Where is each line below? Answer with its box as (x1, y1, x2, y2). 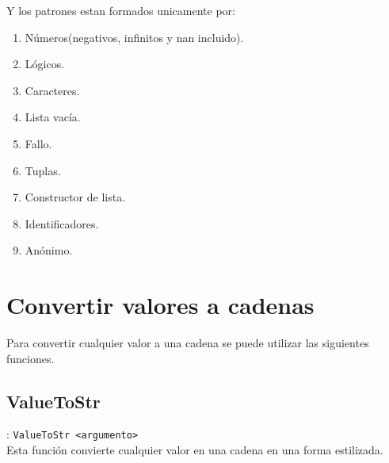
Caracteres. (25, 82, 80, 98)
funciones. (6, 350, 55, 366)
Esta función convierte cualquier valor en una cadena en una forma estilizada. (6, 442, 383, 458)
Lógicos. (25, 55, 65, 72)
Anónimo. (25, 242, 73, 258)
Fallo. (25, 135, 52, 151)
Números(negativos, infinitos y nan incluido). (25, 29, 244, 45)
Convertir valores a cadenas (6, 289, 315, 321)
